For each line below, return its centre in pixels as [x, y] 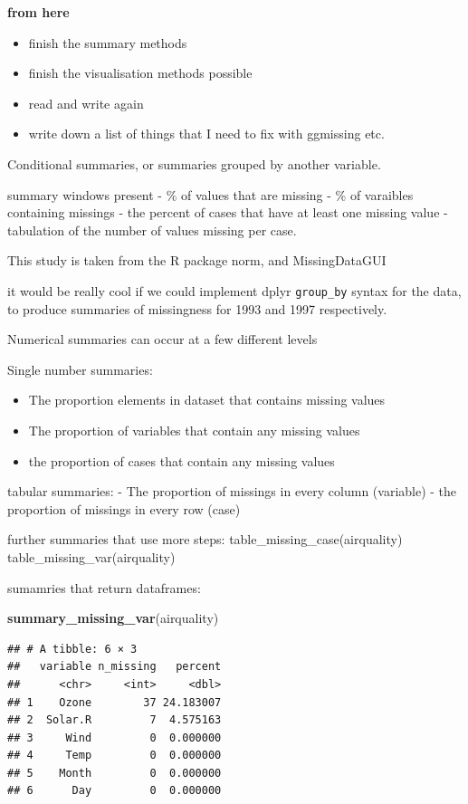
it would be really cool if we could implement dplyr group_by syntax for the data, [234, 290]
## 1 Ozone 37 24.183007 [115, 702]
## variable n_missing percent [115, 667]
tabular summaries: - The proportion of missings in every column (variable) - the [232, 491]
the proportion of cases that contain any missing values [181, 460]
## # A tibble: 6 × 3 [72, 649]
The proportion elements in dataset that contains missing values [207, 400]
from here [38, 12]
